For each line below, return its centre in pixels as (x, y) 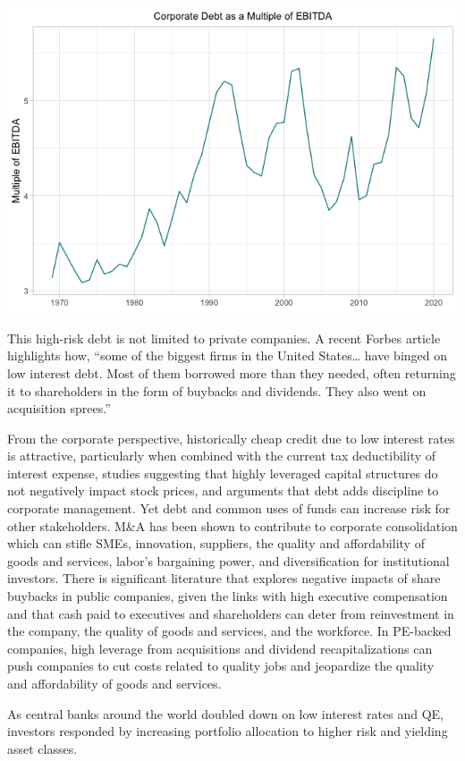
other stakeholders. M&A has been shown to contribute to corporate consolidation (232, 525)
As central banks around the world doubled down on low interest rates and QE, (225, 713)
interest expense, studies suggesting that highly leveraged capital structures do (223, 473)
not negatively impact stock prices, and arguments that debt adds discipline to (223, 490)
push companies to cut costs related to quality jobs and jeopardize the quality (221, 666)
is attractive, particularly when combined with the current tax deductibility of (222, 456)
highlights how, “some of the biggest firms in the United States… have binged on (228, 355)
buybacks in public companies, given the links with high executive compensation (228, 596)
